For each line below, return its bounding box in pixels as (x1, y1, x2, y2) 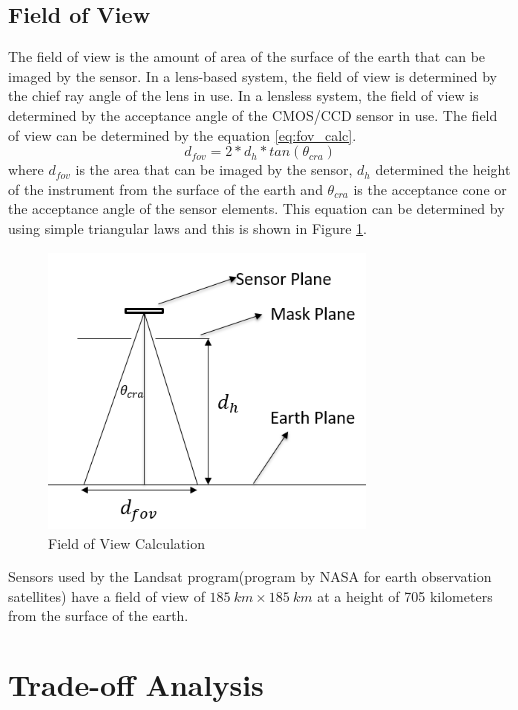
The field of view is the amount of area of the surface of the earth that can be (8, 46, 486, 67)
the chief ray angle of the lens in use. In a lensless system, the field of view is (8, 85, 479, 106)
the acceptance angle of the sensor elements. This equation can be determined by (8, 198, 505, 219)
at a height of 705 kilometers (317, 585, 493, 606)
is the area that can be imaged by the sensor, (75, 159, 353, 180)
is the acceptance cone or (353, 178, 507, 199)
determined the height (375, 159, 511, 180)
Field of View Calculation (48, 532, 205, 553)
